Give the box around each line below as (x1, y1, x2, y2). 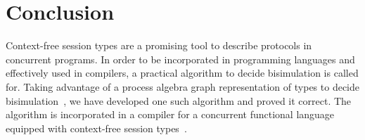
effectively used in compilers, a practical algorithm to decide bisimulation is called (6, 65, 359, 80)
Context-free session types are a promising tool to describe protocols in (6, 38, 312, 53)
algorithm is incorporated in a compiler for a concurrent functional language (6, 107, 335, 122)
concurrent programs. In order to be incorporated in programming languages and (6, 51, 355, 66)
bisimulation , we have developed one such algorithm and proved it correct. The (6, 93, 352, 108)
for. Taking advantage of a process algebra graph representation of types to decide (6, 79, 359, 94)
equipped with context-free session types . (6, 120, 187, 135)
